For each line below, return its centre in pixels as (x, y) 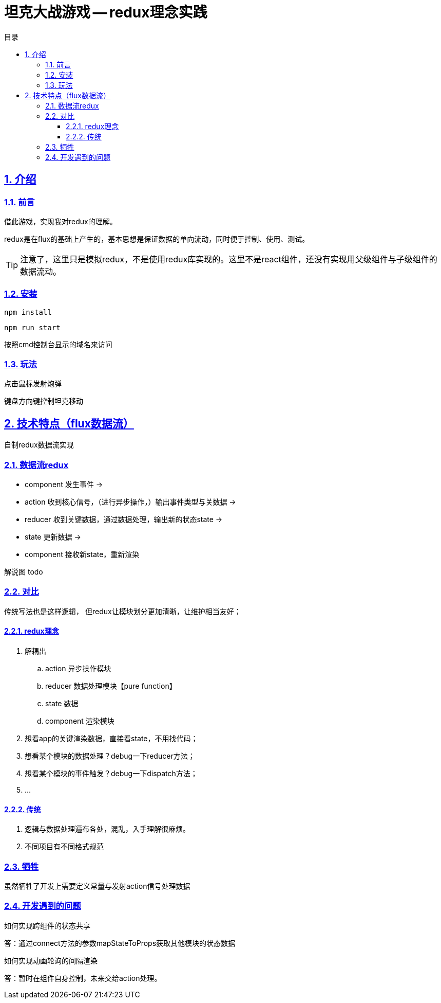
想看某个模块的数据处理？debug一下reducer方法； (110, 756)
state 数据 (62, 704)
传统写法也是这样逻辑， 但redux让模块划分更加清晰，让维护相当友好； (123, 611)
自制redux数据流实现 (39, 445)
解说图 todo (24, 572)
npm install (28, 312)
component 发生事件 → (64, 485)
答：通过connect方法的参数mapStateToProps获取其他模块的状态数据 (120, 943)
